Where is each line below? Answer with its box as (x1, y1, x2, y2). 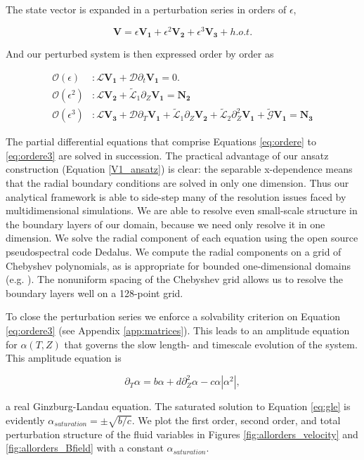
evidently (6, 412, 45, 427)
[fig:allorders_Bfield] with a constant (6, 440, 164, 455)
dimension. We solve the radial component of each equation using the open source (6, 230, 358, 245)
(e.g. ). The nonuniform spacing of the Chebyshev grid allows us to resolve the (6, 272, 343, 287)
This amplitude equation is (6, 350, 122, 365)
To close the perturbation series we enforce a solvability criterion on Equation (6, 309, 340, 324)
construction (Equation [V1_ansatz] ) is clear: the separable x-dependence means (6, 162, 353, 176)
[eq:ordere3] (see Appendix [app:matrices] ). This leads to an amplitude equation (6, 322, 350, 337)
